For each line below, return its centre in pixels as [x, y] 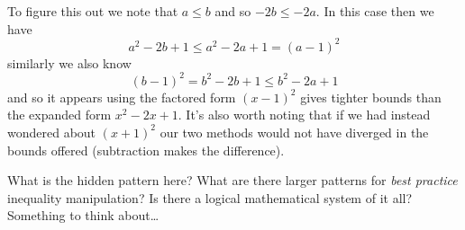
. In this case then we [375, 11]
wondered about [52, 132]
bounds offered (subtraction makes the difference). [146, 150]
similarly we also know [69, 62]
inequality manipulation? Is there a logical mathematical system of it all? [210, 197]
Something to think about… [83, 215]
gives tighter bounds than [371, 97]
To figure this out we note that [93, 11]
